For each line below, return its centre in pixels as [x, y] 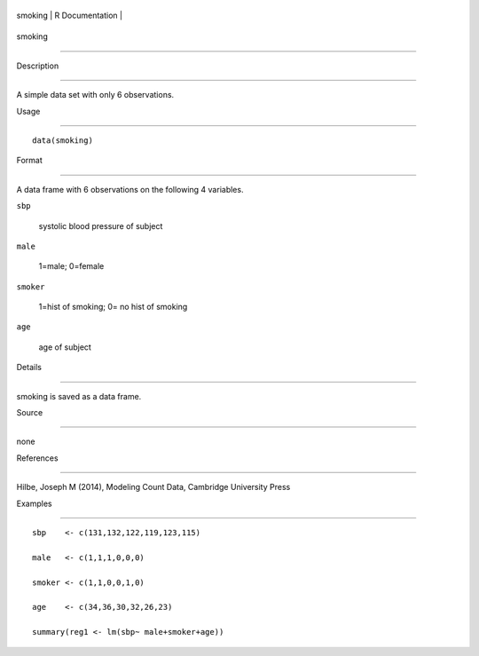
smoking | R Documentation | [70, 15]
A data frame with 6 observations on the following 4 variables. [130, 189]
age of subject [65, 347]
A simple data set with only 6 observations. [95, 95]
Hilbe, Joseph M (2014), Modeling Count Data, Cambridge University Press [153, 487]
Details [29, 368]
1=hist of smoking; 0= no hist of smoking [113, 307]
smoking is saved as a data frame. [79, 396]
